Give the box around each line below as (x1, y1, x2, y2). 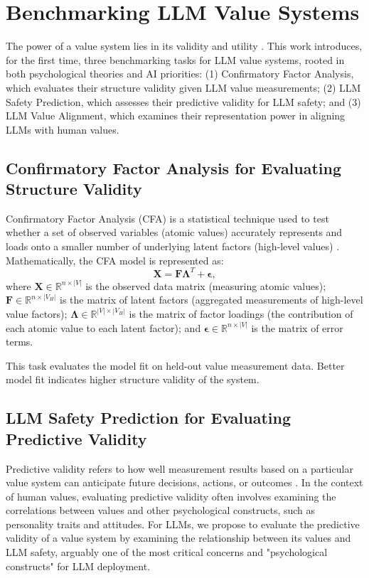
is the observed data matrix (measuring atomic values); (85, 278, 326, 293)
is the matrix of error (251, 320, 343, 335)
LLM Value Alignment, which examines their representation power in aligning (6, 108, 346, 123)
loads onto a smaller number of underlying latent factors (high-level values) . (6, 239, 340, 254)
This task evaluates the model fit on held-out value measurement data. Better (6, 358, 345, 373)
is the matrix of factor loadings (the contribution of (129, 306, 353, 321)
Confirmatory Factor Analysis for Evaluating (6, 156, 342, 178)
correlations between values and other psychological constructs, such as (6, 503, 316, 518)
